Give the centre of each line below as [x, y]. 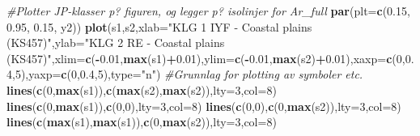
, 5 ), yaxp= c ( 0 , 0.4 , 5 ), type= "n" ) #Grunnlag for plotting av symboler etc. [188, 74]
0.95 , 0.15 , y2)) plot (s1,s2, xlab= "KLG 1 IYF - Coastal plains [159, 26]
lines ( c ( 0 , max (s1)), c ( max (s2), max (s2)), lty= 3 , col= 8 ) [142, 89]
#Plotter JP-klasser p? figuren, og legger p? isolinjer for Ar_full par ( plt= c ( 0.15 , [208, 11]
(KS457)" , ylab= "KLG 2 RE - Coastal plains [116, 42]
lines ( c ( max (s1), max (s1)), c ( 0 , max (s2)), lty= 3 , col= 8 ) [142, 122]
